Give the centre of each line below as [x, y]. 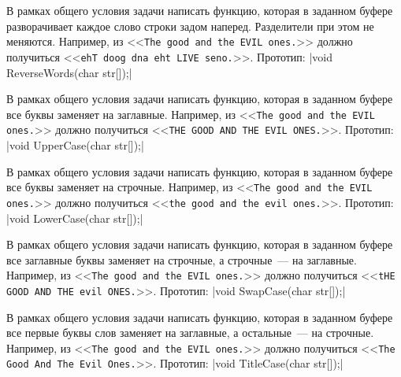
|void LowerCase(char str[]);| [75, 218]
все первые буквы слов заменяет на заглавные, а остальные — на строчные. [190, 333]
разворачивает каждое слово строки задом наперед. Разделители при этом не [190, 26]
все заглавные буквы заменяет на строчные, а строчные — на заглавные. [182, 259]
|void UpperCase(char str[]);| [75, 145]
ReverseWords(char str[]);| [69, 72]
